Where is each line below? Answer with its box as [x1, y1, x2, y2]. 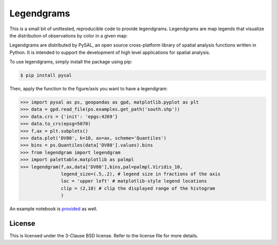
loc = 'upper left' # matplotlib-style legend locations [61, 178, 207, 184]
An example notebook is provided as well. [9, 206, 98, 212]
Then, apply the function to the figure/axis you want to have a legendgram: [9, 86, 168, 92]
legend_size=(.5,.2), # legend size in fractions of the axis [61, 171, 221, 177]
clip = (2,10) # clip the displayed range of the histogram [61, 185, 215, 191]
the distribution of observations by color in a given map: [9, 32, 128, 38]
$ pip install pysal [20, 72, 72, 78]
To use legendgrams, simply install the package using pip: [9, 59, 132, 65]
